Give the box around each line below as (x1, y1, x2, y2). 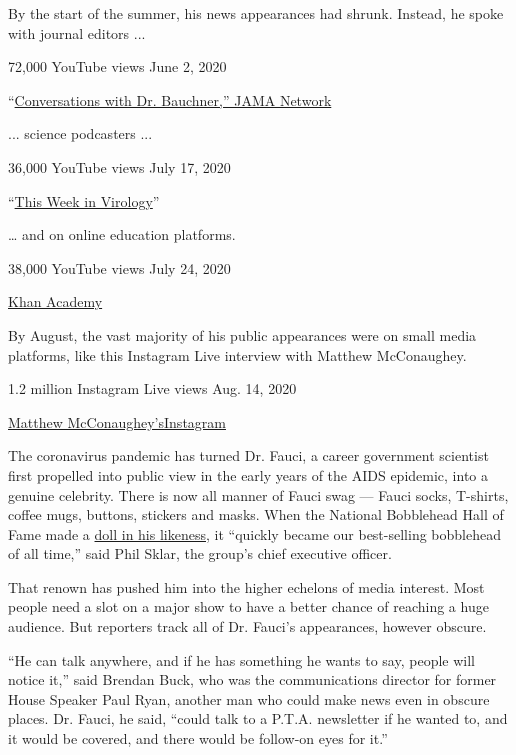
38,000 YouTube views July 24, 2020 (8, 257, 231, 278)
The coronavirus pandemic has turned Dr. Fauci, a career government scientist (8, 445, 489, 466)
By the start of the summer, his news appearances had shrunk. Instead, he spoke (8, 3, 504, 23)
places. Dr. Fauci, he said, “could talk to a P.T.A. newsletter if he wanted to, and (8, 708, 508, 729)
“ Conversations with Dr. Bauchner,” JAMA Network (8, 89, 332, 110)
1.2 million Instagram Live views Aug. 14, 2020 (8, 378, 297, 399)
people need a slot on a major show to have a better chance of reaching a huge (8, 596, 489, 617)
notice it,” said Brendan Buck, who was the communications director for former (8, 669, 497, 690)
